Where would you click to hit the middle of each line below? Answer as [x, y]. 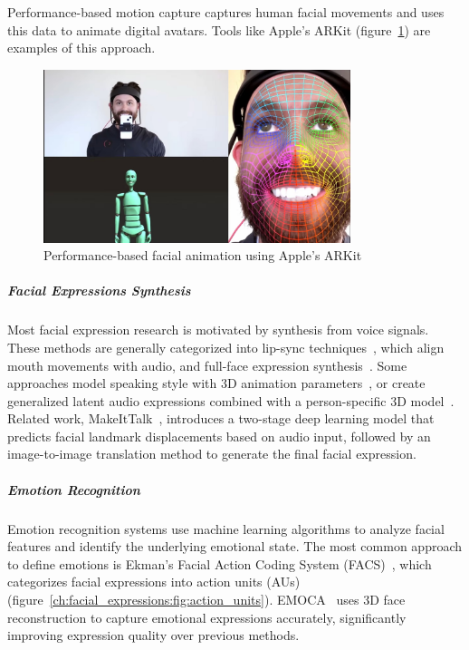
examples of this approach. [81, 48]
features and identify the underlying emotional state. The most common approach [235, 546]
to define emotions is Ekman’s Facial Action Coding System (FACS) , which [220, 563]
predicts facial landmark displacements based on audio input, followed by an [219, 436]
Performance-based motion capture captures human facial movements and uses [226, 12]
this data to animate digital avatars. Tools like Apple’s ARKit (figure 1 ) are [219, 29]
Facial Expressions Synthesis [99, 291]
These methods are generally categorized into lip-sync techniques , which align [226, 347]
